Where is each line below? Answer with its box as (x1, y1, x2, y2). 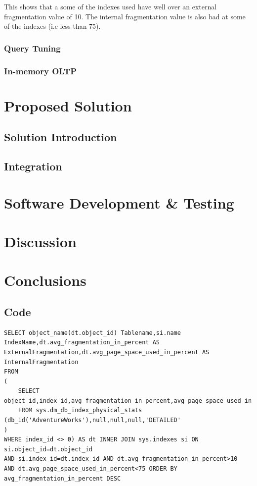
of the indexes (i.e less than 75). (4, 21, 101, 31)
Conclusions (4, 270, 86, 290)
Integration (4, 159, 62, 174)
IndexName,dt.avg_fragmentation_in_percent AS (4, 339, 160, 346)
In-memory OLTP (4, 64, 77, 77)
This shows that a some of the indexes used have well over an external (4, 1, 217, 11)
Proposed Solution (4, 95, 132, 115)
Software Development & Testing (4, 192, 234, 213)
